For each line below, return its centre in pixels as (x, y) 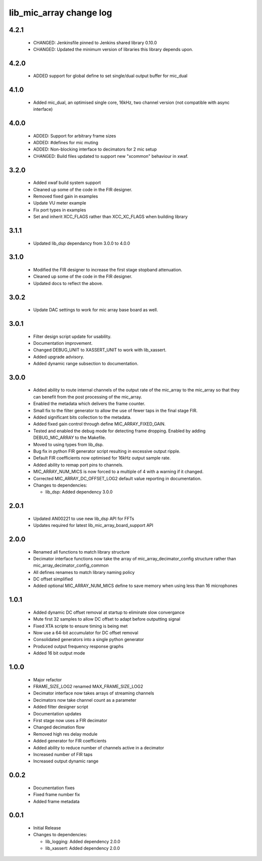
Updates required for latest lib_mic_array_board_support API (93, 525)
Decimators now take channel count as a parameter (85, 700)
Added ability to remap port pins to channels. (78, 465)
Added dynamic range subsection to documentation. (86, 364)
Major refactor (48, 679)
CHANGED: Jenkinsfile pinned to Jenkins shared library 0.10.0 (95, 42)
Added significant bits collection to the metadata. (82, 417)
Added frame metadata (57, 801)
